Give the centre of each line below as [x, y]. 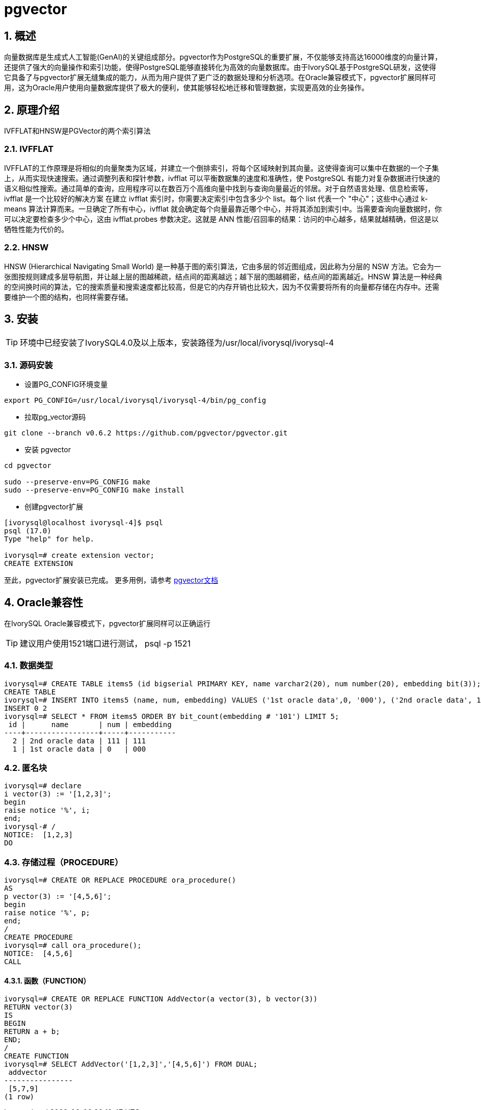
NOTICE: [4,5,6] [38, 954]
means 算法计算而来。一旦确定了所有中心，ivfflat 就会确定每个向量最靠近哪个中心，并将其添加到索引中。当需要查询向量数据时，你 [223, 209]
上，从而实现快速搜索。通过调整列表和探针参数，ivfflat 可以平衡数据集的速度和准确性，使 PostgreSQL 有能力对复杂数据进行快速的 [222, 178]
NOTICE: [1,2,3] [38, 835]
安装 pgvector [48, 450]
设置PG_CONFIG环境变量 [66, 384]
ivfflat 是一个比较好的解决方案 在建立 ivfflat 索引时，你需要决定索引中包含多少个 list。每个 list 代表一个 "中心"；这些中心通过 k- [216, 198]
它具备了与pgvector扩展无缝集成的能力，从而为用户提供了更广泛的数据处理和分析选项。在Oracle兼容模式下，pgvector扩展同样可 [220, 78]
